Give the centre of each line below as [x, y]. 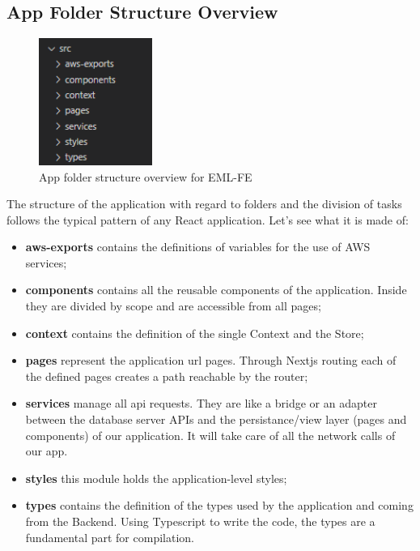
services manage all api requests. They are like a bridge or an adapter [201, 403]
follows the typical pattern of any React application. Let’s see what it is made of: [208, 219]
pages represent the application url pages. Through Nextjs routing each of [211, 360]
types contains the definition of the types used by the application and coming [219, 505]
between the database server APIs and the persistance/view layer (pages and [216, 419]
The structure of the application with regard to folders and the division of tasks [204, 204]
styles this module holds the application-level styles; [156, 478]
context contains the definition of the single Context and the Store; [195, 333]
